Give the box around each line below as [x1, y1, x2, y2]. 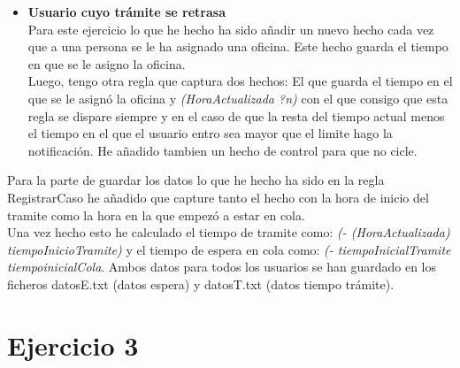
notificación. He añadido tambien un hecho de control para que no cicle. [27, 141, 418, 159]
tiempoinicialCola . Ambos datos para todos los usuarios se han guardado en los [7, 257, 437, 276]
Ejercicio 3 [7, 326, 139, 363]
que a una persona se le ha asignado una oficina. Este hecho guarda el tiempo [27, 37, 448, 56]
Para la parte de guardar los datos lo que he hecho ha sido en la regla [7, 171, 385, 189]
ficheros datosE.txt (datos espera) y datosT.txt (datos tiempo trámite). [7, 274, 395, 293]
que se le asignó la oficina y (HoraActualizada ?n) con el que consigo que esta [27, 88, 448, 107]
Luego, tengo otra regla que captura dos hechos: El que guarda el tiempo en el [27, 72, 453, 90]
